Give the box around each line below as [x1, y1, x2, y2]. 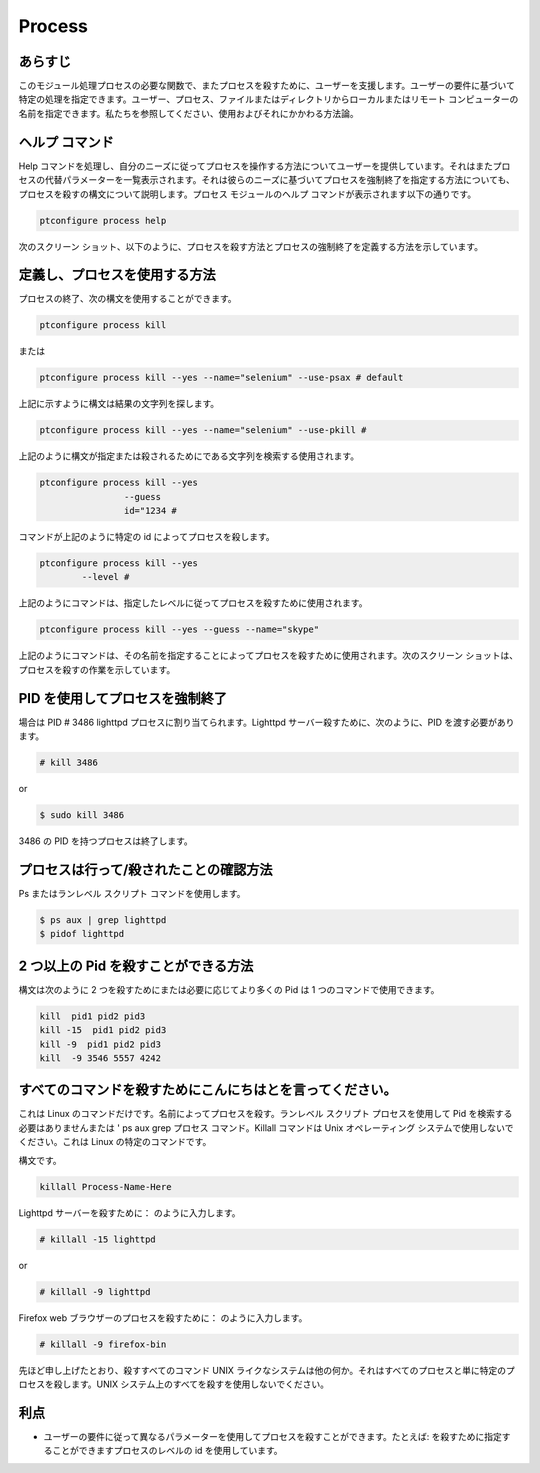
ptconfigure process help [39, 215, 167, 226]
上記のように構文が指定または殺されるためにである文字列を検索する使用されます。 [18, 450, 360, 462]
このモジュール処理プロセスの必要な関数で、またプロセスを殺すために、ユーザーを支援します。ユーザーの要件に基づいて [18, 80, 515, 92]
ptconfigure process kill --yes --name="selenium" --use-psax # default [39, 372, 404, 384]
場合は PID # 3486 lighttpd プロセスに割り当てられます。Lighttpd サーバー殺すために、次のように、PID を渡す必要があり [18, 716, 515, 728]
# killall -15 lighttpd [39, 1233, 157, 1245]
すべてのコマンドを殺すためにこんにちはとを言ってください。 [18, 1081, 397, 1099]
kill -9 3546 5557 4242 [39, 1052, 162, 1064]
